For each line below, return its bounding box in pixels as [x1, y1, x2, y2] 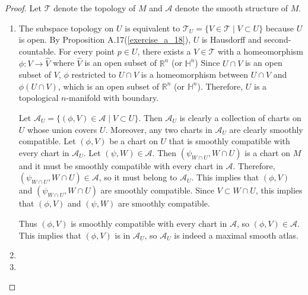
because [265, 21, 294, 34]
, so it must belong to [99, 171, 177, 183]
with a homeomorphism [217, 45, 303, 57]
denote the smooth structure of [175, 2, 288, 14]
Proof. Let [5, 2, 42, 14]
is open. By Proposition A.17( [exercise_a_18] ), [18, 33, 191, 46]
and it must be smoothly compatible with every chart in [18, 159, 223, 172]
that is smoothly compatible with [169, 135, 290, 147]
